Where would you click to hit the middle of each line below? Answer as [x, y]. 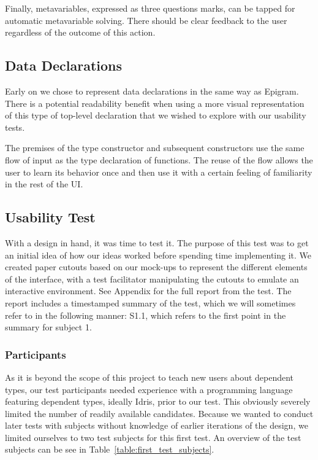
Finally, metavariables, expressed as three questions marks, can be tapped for [150, 8]
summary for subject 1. [48, 327]
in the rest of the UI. [44, 184]
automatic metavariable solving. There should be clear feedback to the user [146, 20]
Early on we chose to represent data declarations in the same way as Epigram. [152, 91]
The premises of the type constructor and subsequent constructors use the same [155, 148]
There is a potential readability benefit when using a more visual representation [155, 103]
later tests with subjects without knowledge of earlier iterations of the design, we [157, 425]
